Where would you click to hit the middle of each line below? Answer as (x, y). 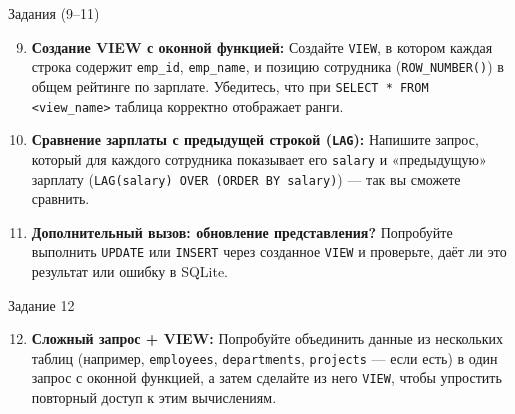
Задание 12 (41, 304)
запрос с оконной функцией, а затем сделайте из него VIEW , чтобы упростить (266, 377)
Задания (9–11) (54, 13)
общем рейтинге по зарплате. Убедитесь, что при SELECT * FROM (230, 85)
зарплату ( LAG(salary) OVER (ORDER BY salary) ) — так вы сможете (246, 178)
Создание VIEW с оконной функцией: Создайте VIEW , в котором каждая (262, 46)
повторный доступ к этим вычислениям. (154, 397)
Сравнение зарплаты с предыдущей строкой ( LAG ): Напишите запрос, (255, 139)
